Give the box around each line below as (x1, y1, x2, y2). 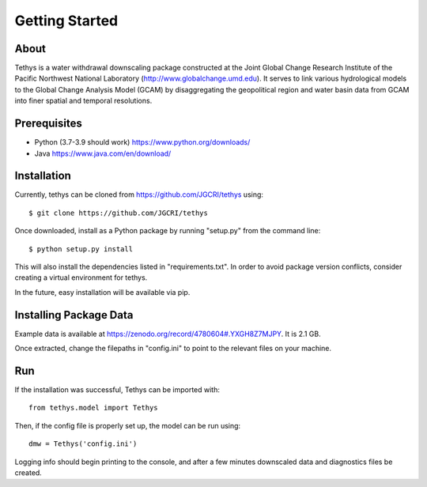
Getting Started (14, 12, 119, 29)
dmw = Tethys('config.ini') (28, 440, 138, 448)
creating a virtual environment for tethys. (14, 273, 148, 282)
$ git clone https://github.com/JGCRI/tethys (28, 208, 209, 217)
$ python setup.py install (28, 244, 134, 253)
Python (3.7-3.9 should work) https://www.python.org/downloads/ (34, 138, 251, 147)
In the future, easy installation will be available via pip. (14, 287, 191, 296)
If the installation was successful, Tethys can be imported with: (14, 384, 221, 395)
